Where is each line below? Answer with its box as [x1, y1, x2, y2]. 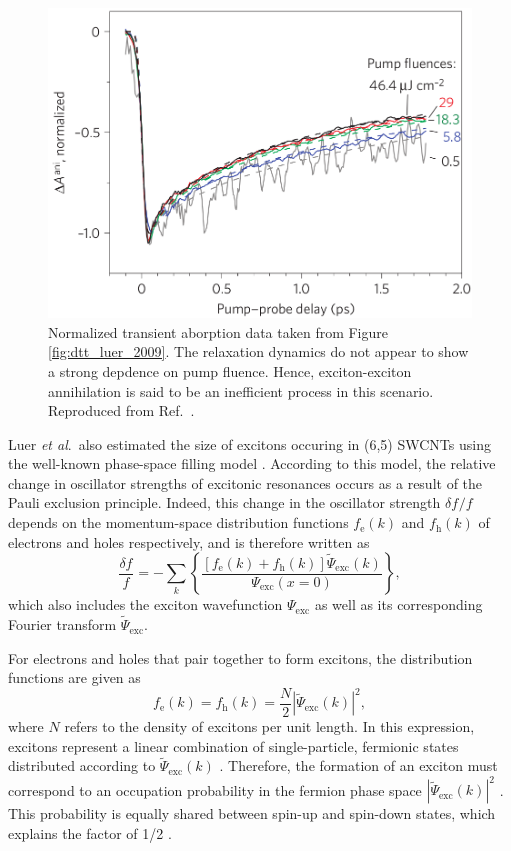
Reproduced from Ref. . [48, 400, 195, 421]
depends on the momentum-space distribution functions [8, 512, 349, 533]
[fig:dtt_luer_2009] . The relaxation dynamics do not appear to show [48, 341, 469, 362]
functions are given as [8, 667, 141, 688]
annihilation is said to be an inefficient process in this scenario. [48, 380, 434, 401]
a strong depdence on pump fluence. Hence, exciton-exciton [48, 360, 412, 381]
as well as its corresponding [314, 594, 483, 615]
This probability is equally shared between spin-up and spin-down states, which [8, 803, 496, 824]
